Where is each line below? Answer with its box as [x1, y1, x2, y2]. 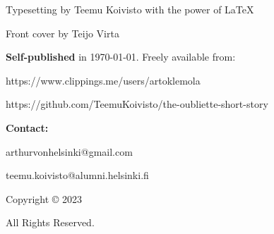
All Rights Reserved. [6, 215, 95, 230]
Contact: [6, 120, 49, 135]
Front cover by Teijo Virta [6, 25, 119, 40]
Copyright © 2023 [6, 191, 82, 206]
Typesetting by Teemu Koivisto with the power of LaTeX [6, 2, 254, 16]
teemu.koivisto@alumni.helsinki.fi [6, 168, 149, 183]
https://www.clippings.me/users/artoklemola [6, 73, 201, 87]
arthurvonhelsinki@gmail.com [6, 144, 133, 159]
